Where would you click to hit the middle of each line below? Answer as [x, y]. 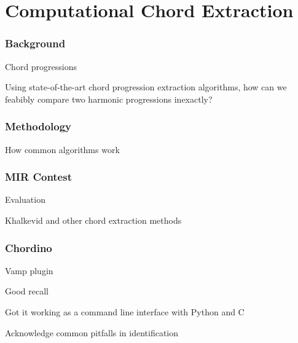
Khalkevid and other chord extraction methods [93, 220]
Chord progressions [41, 66]
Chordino [29, 247]
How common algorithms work [62, 149]
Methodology [38, 126]
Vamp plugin [29, 270]
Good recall [27, 291]
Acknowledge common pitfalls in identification [92, 332]
